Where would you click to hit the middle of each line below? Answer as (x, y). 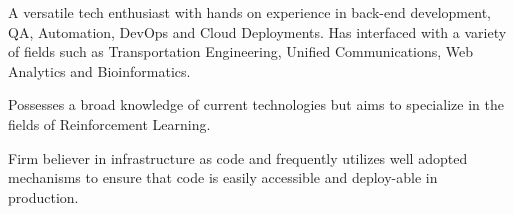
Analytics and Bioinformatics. (99, 70)
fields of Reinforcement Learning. (109, 123)
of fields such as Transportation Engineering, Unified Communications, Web (241, 51)
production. (43, 196)
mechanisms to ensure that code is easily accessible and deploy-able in (223, 177)
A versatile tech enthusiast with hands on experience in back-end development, (249, 12)
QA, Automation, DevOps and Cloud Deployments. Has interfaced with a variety (257, 31)
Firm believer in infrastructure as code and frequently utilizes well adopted (238, 157)
